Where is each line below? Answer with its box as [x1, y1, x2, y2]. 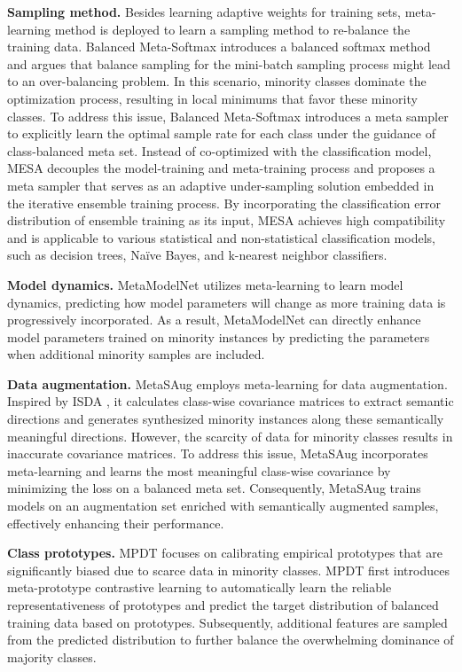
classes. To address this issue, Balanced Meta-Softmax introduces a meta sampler [7, 106, 449, 125]
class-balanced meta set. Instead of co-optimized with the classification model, [7, 141, 432, 160]
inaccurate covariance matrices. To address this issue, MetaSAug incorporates [7, 444, 428, 463]
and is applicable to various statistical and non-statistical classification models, [7, 228, 435, 246]
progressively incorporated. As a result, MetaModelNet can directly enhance [7, 310, 421, 329]
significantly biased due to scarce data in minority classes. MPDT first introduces [7, 560, 450, 579]
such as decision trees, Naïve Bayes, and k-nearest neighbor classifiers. [7, 246, 388, 264]
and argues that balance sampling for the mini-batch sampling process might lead [7, 54, 450, 73]
